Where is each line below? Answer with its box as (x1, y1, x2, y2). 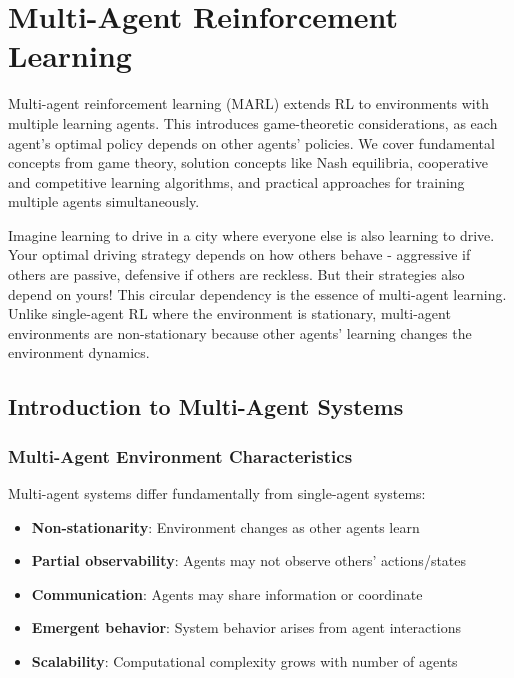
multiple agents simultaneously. (8, 191, 200, 212)
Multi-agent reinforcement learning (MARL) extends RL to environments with (8, 93, 489, 114)
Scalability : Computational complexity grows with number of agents (31, 651, 458, 671)
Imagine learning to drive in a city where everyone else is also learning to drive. (8, 224, 495, 245)
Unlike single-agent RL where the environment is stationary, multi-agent (8, 303, 451, 324)
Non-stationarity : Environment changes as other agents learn (31, 516, 420, 537)
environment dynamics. (8, 342, 150, 363)
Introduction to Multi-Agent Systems (8, 391, 404, 422)
